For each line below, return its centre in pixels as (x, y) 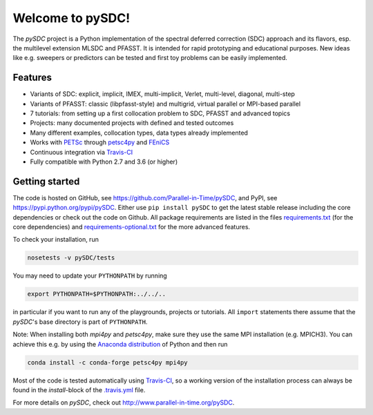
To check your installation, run (56, 240)
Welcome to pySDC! (71, 18)
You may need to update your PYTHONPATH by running (90, 276)
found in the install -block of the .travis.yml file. (79, 389)
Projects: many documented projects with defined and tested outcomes (132, 123)
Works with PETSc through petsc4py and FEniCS (100, 142)
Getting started (46, 181)
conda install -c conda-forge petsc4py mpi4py (107, 362)
